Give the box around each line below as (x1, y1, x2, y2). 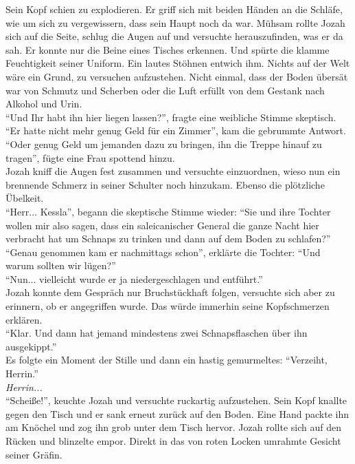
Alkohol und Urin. (5, 96, 82, 111)
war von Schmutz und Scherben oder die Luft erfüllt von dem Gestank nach (5, 83, 325, 97)
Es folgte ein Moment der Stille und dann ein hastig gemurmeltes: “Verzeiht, (5, 352, 328, 367)
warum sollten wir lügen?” (5, 258, 116, 273)
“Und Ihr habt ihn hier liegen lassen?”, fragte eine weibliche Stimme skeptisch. (5, 109, 336, 124)
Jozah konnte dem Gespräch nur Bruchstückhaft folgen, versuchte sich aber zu (5, 285, 335, 299)
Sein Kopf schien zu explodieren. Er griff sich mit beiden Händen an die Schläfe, (5, 2, 343, 16)
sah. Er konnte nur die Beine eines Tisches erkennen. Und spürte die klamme (5, 42, 330, 56)
